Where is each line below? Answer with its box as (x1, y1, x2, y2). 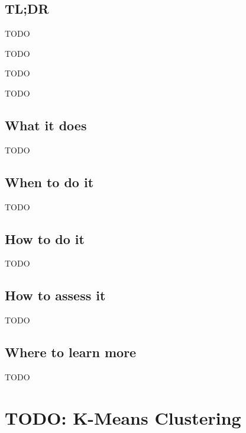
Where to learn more (5, 343, 137, 361)
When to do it (5, 172, 94, 191)
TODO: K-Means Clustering (5, 405, 241, 429)
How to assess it (5, 286, 106, 304)
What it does (5, 116, 87, 134)
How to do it (5, 229, 85, 248)
